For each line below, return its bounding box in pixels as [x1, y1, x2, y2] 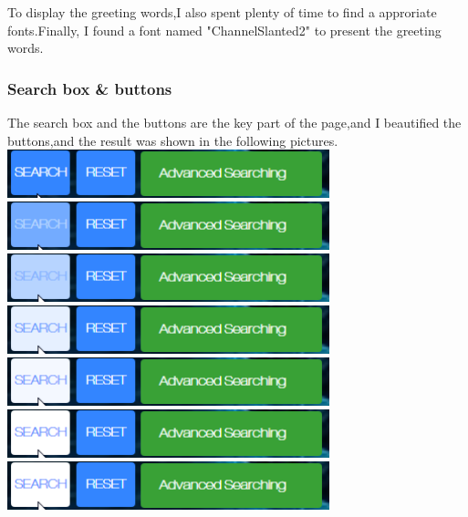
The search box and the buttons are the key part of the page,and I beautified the [7, 113, 462, 131]
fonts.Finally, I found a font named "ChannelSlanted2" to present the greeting [7, 20, 442, 39]
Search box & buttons [7, 77, 172, 99]
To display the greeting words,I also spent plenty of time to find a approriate [7, 3, 437, 21]
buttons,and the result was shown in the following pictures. [7, 130, 338, 150]
